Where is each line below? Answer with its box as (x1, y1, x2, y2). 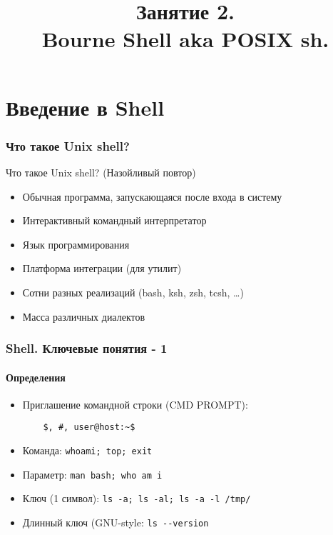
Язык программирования (22, 236, 130, 251)
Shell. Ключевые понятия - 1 (6, 339, 168, 357)
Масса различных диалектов (22, 309, 145, 324)
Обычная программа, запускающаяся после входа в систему (22, 189, 282, 204)
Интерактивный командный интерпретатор (22, 213, 207, 228)
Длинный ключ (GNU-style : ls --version (22, 514, 209, 529)
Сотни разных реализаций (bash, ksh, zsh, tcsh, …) (22, 284, 244, 299)
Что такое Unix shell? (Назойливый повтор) (6, 164, 196, 179)
